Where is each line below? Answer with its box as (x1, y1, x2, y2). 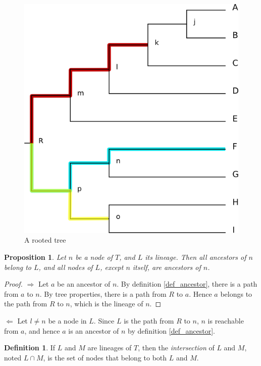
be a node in (48, 315, 87, 326)
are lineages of (87, 342, 132, 353)
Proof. (4, 279, 23, 289)
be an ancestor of (57, 279, 111, 289)
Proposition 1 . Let (4, 252, 66, 262)
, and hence (24, 325, 60, 336)
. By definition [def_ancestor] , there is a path (117, 279, 257, 289)
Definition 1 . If (4, 342, 56, 353)
